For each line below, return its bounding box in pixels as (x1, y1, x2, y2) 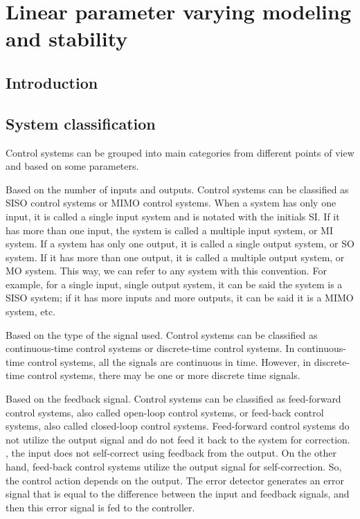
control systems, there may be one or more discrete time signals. (27, 368, 300, 382)
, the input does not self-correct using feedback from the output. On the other (6, 446, 336, 460)
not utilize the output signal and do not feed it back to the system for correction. (6, 432, 350, 446)
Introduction (6, 71, 98, 93)
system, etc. (6, 304, 56, 319)
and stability (6, 24, 128, 53)
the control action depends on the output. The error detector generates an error (6, 473, 344, 487)
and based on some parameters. (6, 159, 139, 173)
